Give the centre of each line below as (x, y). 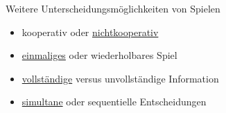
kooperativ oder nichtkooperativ (90, 32)
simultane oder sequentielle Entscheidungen (114, 102)
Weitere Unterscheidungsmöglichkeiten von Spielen (113, 8)
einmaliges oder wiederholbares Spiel (99, 55)
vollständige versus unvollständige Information (120, 78)
